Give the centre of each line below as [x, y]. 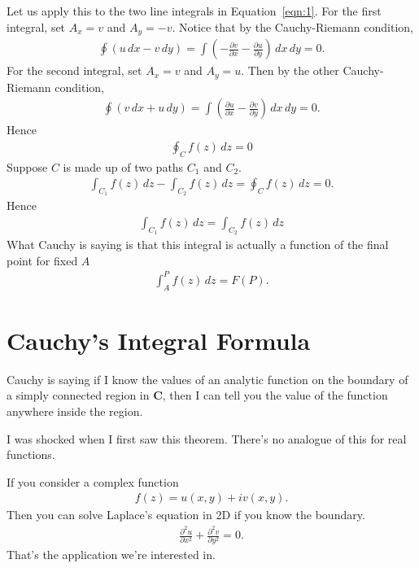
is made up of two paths [123, 166]
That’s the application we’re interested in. [111, 555]
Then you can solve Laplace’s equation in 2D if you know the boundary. [186, 515]
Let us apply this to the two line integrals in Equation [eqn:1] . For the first [194, 11]
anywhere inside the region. [75, 411]
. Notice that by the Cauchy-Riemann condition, [292, 26]
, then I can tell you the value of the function [275, 395]
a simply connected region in [78, 395]
